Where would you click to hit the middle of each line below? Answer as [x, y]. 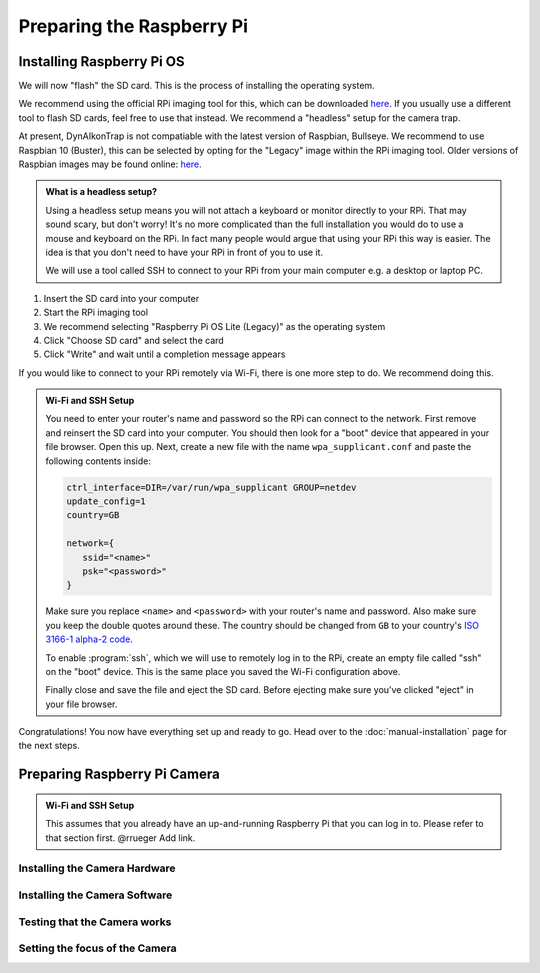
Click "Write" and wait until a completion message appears [164, 354]
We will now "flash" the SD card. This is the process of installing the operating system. [196, 86]
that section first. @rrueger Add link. [120, 837]
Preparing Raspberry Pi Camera [119, 774]
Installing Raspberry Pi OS [101, 61]
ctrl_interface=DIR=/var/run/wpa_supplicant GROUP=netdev [211, 487]
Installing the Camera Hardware [97, 868]
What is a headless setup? [101, 192]
